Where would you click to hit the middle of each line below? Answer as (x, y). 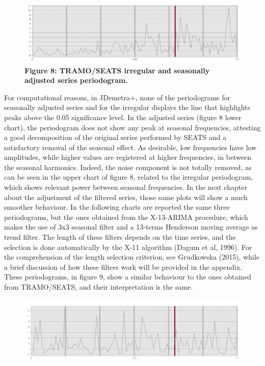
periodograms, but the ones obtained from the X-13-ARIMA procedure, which (126, 217)
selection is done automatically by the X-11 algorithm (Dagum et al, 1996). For (128, 247)
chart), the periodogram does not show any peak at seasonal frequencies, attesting (132, 127)
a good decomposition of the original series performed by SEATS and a (115, 137)
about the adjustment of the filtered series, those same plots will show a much (126, 197)
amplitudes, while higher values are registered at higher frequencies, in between (128, 157)
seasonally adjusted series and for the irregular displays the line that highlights (127, 107)
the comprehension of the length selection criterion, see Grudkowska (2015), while (132, 257)
